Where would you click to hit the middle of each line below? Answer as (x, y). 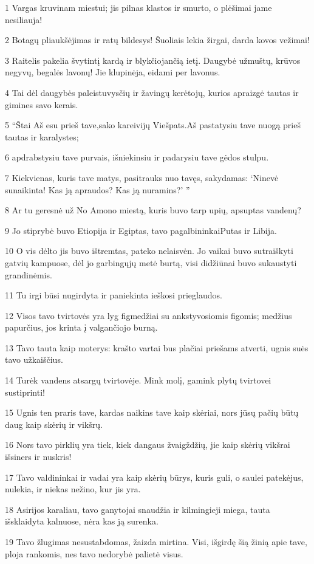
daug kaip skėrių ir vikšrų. (54, 424)
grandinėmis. (29, 274)
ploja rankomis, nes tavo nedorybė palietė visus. (94, 553)
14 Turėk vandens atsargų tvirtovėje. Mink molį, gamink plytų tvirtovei (138, 380)
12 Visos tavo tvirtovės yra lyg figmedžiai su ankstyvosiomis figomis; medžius (148, 315)
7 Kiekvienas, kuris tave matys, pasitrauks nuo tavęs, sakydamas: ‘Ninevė (142, 177)
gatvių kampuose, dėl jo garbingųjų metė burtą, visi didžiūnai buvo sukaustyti (151, 262)
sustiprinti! (25, 392)
